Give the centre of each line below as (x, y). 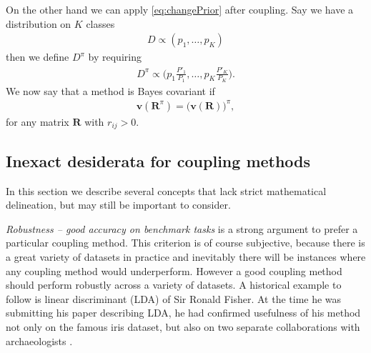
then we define (38, 57)
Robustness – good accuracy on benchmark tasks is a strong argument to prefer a (182, 228)
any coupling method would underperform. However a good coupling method (174, 270)
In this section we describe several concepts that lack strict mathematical (166, 190)
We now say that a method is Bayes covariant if (110, 90)
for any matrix (38, 121)
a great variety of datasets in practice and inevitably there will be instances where (186, 256)
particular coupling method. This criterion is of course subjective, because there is (185, 243)
